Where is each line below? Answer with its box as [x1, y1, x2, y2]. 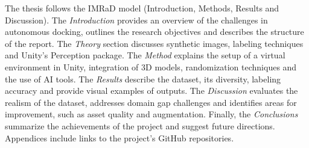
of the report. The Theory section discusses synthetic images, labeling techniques [5, 37, 304, 49]
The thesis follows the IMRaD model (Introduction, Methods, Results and [5, 2, 279, 14]
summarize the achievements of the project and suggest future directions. [5, 119, 275, 132]
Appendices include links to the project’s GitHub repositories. [5, 131, 234, 144]
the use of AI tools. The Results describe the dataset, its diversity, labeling [5, 72, 281, 85]
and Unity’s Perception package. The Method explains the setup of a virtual [5, 49, 285, 61]
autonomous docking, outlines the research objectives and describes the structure [5, 25, 304, 38]
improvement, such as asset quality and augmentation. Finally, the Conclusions [5, 108, 298, 120]
